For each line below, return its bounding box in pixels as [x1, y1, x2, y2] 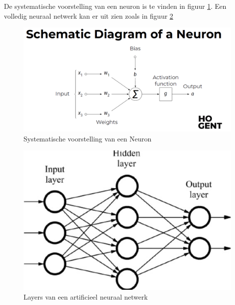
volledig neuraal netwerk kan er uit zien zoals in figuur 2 [4, 10, 173, 21]
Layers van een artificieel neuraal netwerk [23, 291, 148, 302]
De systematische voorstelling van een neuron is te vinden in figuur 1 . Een [4, 1, 227, 11]
